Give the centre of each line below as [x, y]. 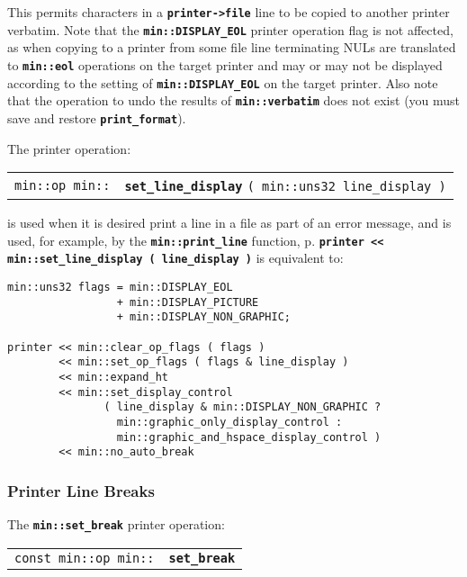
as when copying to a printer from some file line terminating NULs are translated [232, 47]
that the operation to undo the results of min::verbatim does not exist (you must [234, 100]
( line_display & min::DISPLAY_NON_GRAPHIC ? [242, 407]
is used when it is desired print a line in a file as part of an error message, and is [229, 223]
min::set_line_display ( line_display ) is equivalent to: [175, 258]
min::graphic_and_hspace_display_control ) [249, 437]
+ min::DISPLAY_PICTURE [188, 302]
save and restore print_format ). [97, 117]
